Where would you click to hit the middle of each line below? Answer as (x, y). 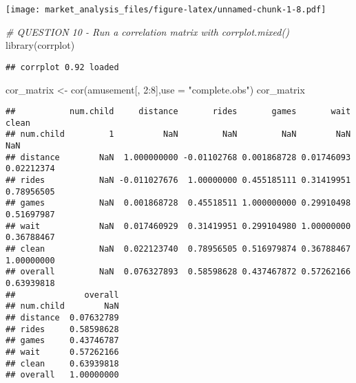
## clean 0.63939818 (62, 363)
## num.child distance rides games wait (178, 112)
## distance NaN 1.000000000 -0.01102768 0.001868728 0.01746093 (178, 157)
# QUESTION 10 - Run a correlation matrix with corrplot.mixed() (147, 31)
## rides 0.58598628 (62, 329)
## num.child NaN (62, 306)
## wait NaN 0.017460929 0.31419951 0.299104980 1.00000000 (178, 226)
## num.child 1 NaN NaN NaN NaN (178, 134)
